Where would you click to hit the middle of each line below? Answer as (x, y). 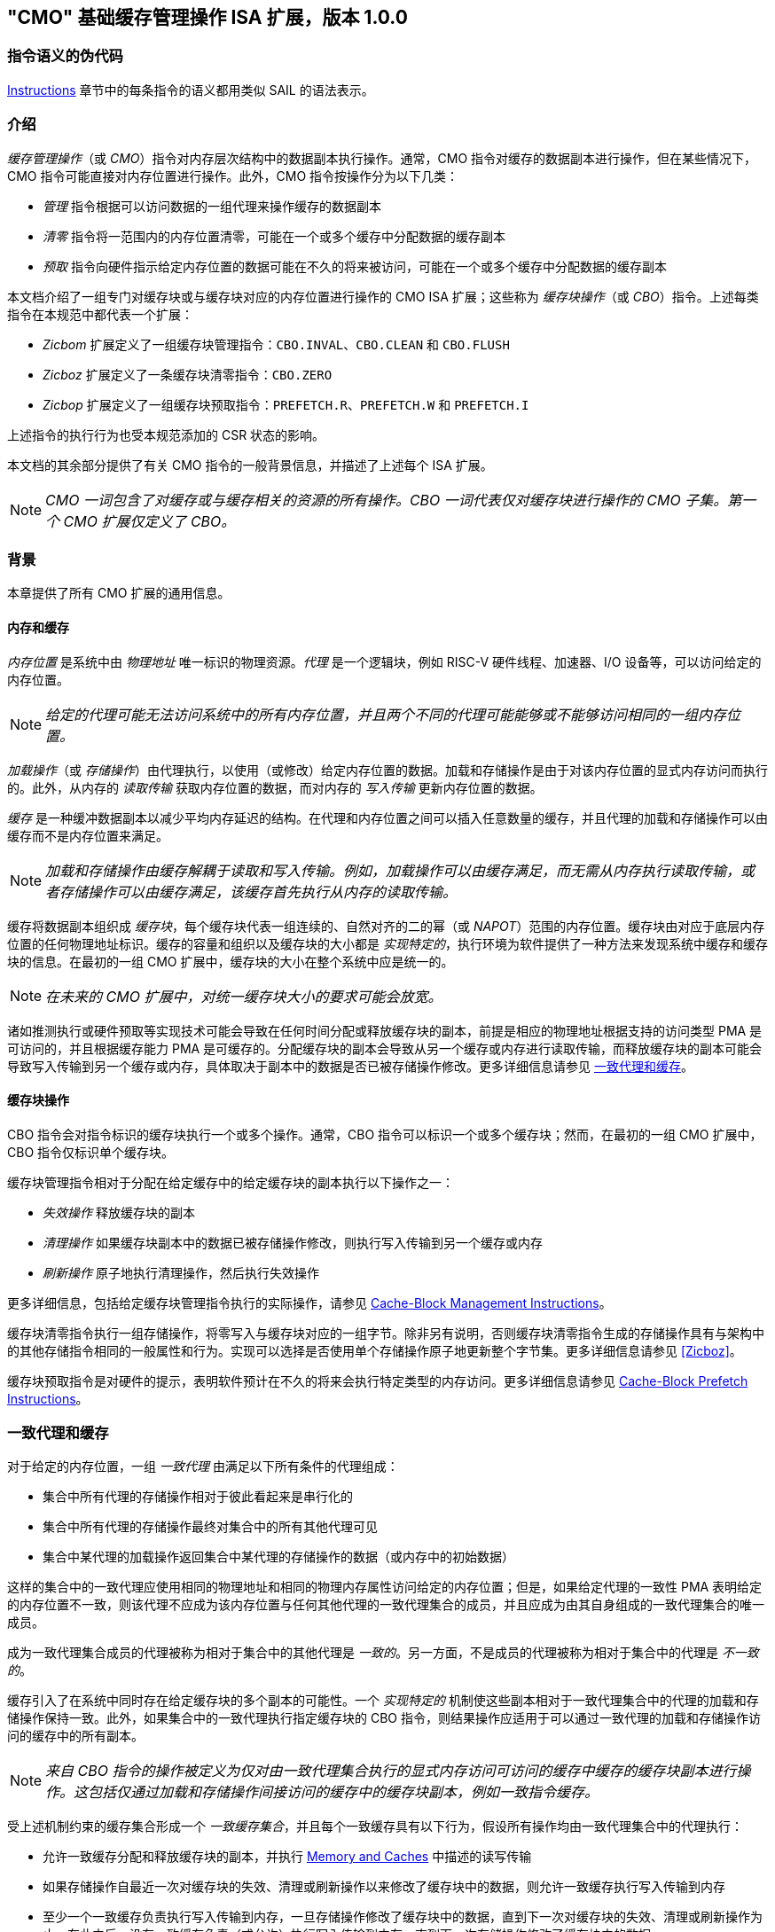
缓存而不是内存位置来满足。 (88, 835)
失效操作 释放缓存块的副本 (119, 1212)
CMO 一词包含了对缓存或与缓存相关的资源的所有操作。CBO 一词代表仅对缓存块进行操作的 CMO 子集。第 (394, 500)
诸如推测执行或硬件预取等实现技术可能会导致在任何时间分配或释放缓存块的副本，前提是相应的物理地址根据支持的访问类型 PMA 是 (385, 1030)
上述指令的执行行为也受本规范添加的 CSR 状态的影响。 (166, 434)
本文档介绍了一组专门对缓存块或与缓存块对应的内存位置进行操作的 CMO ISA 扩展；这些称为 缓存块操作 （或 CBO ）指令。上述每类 (383, 296)
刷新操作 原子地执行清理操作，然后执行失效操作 (181, 1272)
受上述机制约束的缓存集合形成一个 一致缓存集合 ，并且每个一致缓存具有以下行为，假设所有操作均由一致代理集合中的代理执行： (375, 1826)
